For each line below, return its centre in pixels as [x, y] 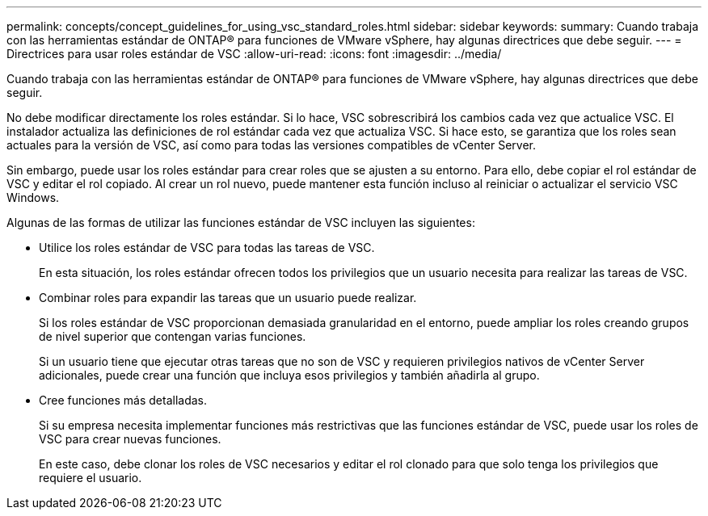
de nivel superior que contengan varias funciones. [173, 336]
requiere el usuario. [91, 478]
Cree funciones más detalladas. [123, 400]
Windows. [33, 197]
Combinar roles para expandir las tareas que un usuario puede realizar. [228, 298]
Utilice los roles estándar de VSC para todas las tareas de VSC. [207, 248]
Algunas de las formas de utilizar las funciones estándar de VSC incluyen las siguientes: [241, 222]
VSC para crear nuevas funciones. [130, 439]
